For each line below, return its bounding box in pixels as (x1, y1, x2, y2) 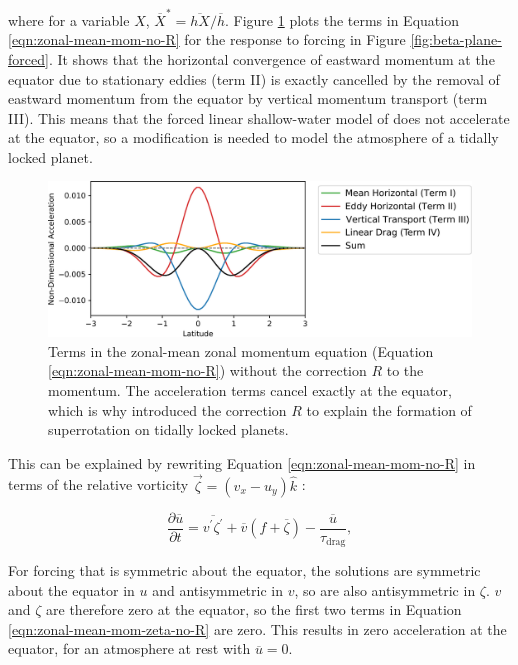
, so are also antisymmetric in (294, 579, 476, 600)
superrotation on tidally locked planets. (48, 419, 289, 440)
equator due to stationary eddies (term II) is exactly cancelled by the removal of (8, 68, 500, 89)
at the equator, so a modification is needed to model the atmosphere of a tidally (8, 127, 499, 148)
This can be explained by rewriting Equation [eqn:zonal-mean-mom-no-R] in (8, 452, 476, 473)
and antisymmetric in (152, 579, 283, 600)
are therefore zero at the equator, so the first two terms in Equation (46, 599, 462, 620)
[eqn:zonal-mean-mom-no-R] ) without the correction (48, 360, 367, 381)
